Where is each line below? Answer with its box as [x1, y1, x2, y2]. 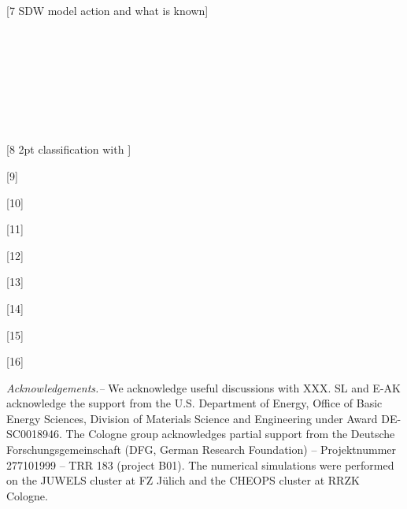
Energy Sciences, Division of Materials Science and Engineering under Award [6, 410, 378, 426]
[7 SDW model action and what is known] [6, 2, 209, 18]
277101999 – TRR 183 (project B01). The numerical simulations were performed [6, 456, 394, 473]
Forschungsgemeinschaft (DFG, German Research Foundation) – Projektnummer [6, 441, 396, 458]
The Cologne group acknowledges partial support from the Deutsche [65, 425, 395, 442]
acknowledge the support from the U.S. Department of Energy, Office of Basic [6, 395, 383, 411]
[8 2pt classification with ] [6, 141, 131, 158]
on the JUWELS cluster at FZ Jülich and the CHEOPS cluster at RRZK [6, 472, 360, 489]
